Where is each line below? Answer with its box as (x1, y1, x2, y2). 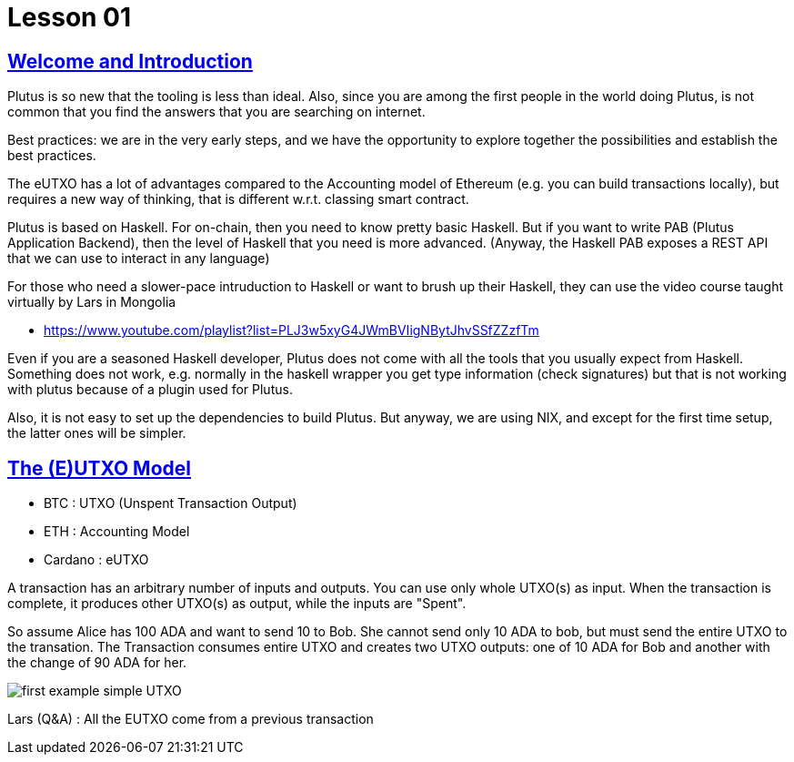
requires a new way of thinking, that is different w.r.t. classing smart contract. (7, 191, 469, 208)
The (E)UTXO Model (7, 456, 191, 480)
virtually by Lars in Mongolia (7, 294, 176, 310)
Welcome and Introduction (7, 49, 253, 73)
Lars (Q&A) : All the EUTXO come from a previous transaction (7, 711, 374, 727)
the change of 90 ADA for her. (7, 655, 187, 671)
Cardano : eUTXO (44, 552, 149, 568)
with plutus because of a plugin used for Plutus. (7, 381, 293, 398)
